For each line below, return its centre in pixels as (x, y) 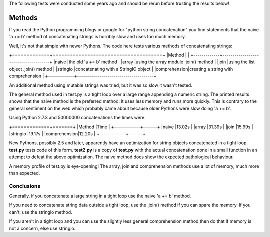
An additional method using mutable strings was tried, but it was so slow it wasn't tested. (101, 85)
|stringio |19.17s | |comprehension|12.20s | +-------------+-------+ (77, 134)
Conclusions (25, 186)
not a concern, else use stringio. (42, 228)
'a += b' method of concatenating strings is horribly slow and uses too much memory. (98, 37)
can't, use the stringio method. (41, 212)
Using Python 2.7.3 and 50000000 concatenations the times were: (77, 118)
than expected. (25, 173)
